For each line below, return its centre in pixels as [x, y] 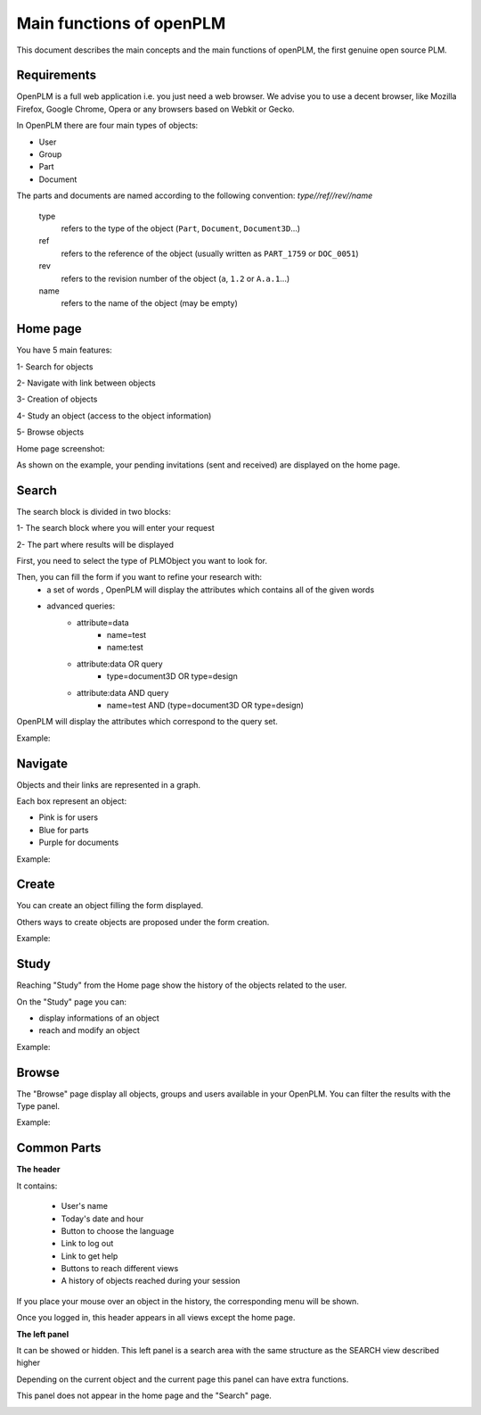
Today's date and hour [102, 1219]
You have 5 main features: [65, 350]
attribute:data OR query [120, 664]
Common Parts [59, 1148]
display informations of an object [99, 1018]
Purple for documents [79, 842]
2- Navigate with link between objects [86, 383]
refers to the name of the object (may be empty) [149, 303]
